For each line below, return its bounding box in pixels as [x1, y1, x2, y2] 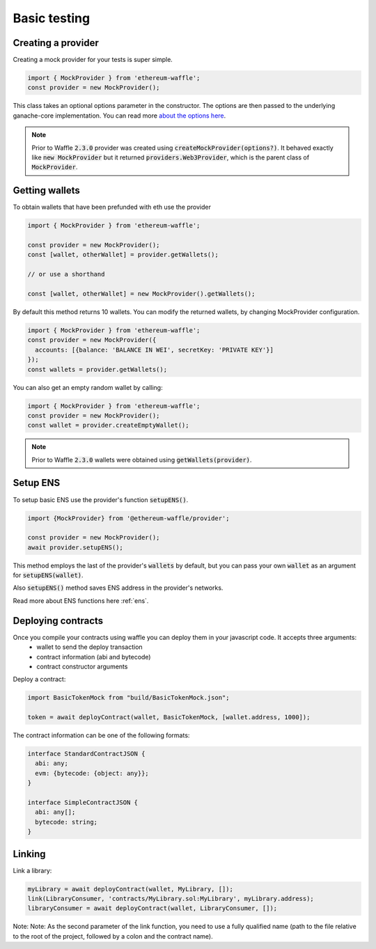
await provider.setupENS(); [27, 543, 123, 551]
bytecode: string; [35, 818, 97, 826]
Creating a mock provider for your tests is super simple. [13, 56, 173, 64]
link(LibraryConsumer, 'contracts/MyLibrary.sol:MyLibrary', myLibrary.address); [27, 895, 315, 903]
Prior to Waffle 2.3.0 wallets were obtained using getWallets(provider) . [31, 455, 252, 464]
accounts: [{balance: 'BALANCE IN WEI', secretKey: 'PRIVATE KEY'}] [35, 345, 274, 354]
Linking [13, 848, 46, 860]
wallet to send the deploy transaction [36, 643, 143, 651]
